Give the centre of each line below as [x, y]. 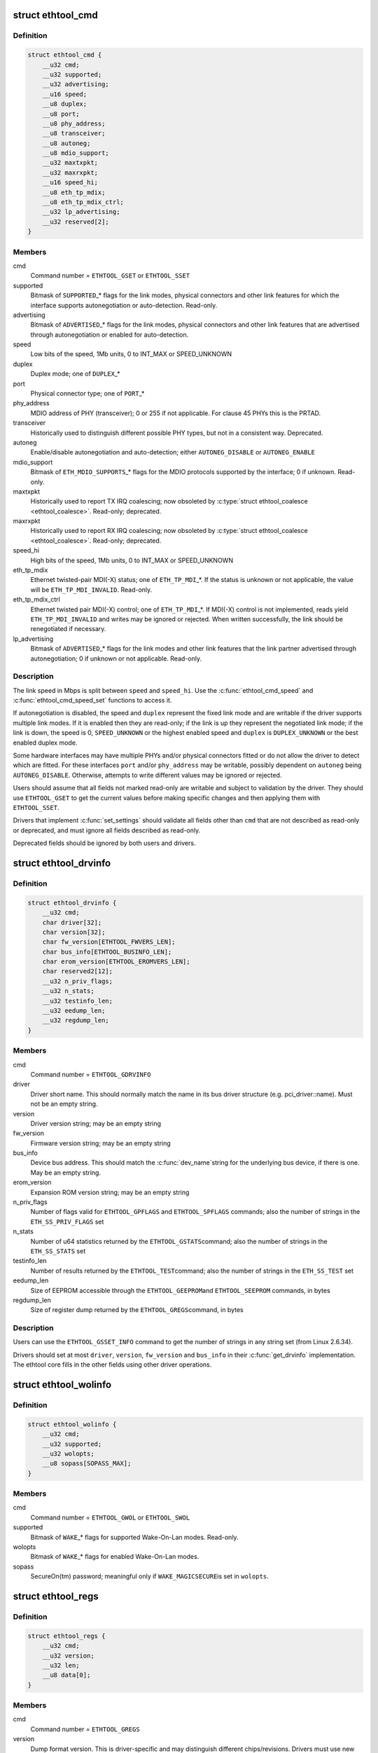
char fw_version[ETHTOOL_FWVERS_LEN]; [109, 942]
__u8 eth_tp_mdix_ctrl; [83, 202]
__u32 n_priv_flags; [78, 981]
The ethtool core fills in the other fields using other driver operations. [112, 1365]
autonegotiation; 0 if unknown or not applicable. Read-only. [116, 658]
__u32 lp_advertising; [81, 212]
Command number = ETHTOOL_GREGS [85, 1729]
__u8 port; [61, 114]
